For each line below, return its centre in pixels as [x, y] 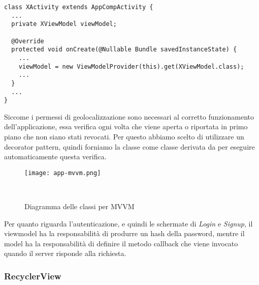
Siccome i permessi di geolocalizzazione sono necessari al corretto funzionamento [129, 116]
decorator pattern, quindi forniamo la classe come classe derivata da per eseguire [129, 146]
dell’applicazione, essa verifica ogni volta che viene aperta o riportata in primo [126, 126]
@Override [28, 41]
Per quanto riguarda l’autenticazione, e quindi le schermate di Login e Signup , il [128, 223]
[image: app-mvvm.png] [63, 173]
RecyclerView [33, 276]
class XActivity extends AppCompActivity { [79, 7]
